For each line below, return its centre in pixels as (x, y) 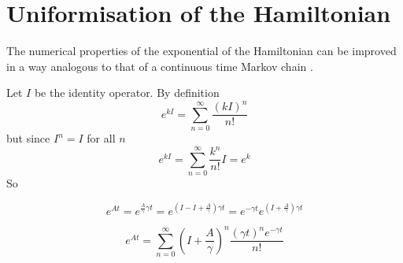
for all (101, 138)
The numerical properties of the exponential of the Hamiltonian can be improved (201, 51)
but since (28, 138)
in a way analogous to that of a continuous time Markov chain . (160, 66)
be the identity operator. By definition (127, 93)
